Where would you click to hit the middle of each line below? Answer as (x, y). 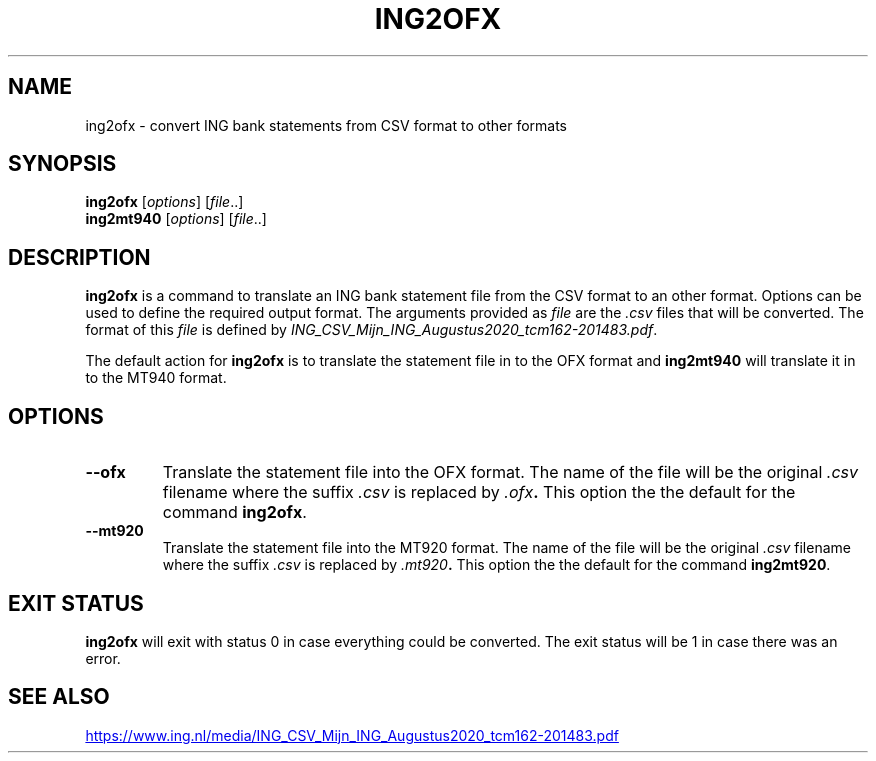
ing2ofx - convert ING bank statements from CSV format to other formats (326, 125)
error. (103, 658)
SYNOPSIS (62, 164)
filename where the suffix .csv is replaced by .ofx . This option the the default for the (479, 492)
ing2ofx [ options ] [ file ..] (164, 202)
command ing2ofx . (234, 512)
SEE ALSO (59, 697)
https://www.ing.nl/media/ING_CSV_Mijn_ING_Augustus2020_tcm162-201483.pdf (352, 735)
